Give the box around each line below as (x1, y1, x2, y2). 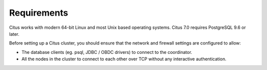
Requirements (9, 7, 69, 18)
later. (9, 31, 20, 37)
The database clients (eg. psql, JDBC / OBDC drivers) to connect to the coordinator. (21, 49, 192, 55)
